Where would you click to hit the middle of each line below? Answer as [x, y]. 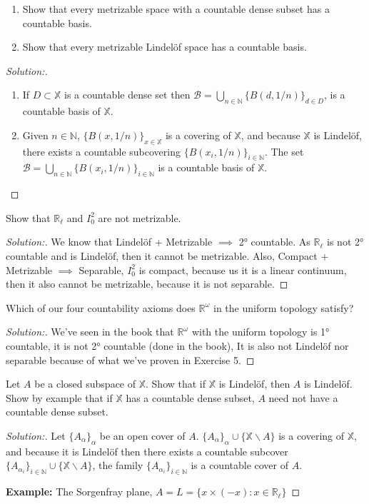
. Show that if [176, 384]
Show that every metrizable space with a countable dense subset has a [176, 9]
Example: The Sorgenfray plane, [79, 492]
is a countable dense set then [127, 95]
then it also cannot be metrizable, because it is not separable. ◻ [147, 284]
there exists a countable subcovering [101, 151]
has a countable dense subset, [190, 397]
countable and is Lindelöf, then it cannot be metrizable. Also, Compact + [167, 255]
